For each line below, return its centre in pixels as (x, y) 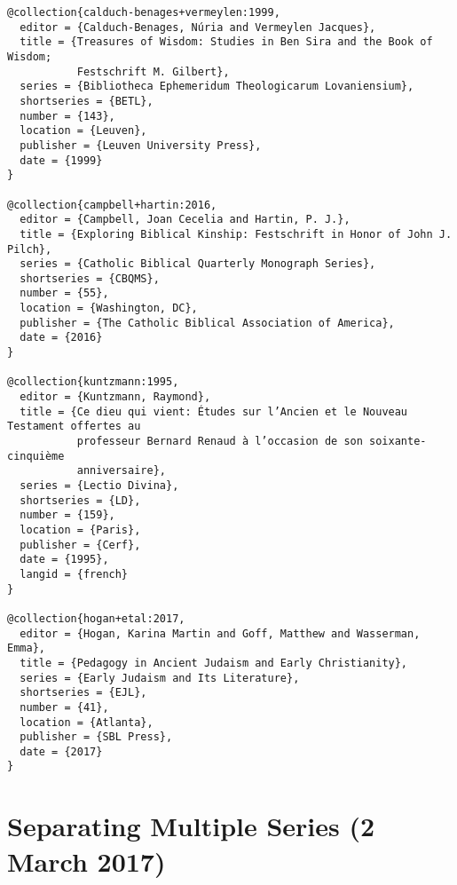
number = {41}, (64, 707)
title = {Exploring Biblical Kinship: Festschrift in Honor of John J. (236, 234)
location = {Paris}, (80, 529)
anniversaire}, (121, 471)
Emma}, (26, 648)
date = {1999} (61, 160)
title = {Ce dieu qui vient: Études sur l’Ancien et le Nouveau (214, 411)
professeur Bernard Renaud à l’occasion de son (220, 442)
